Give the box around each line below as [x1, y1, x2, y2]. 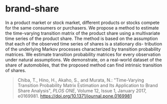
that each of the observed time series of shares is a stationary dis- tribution [5, 40, 162, 46]
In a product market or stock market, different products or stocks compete [5, 19, 160, 25]
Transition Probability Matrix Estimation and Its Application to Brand [17, 82, 158, 88]
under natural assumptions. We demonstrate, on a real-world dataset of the [5, 56, 162, 62]
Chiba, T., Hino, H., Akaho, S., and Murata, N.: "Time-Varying [17, 77, 144, 83]
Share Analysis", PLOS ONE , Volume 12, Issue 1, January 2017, [17, 87, 147, 93]
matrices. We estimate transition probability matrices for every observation [5, 51, 161, 57]
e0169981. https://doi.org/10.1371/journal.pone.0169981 [17, 93, 132, 99]
